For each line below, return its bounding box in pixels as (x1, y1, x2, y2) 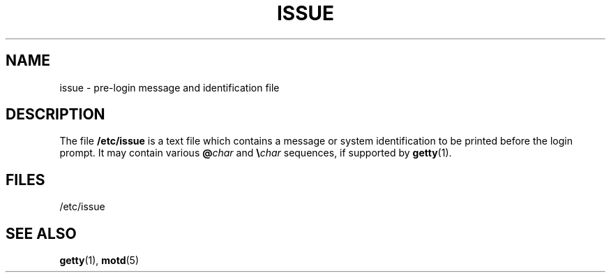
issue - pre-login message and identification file (59, 81, 280, 94)
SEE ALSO (6, 224, 77, 242)
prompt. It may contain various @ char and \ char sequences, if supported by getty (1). (59, 147, 452, 159)
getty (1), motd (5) (59, 254, 139, 267)
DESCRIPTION (6, 105, 105, 124)
